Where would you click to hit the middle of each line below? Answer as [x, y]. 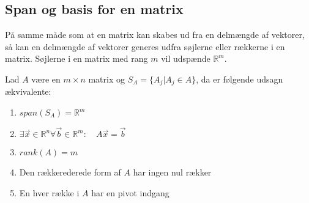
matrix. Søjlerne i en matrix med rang [76, 58]
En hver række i [49, 192]
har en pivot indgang [130, 192]
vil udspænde [186, 58]
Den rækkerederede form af [70, 172]
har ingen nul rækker [172, 172]
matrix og [106, 79]
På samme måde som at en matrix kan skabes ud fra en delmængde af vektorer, [155, 35]
